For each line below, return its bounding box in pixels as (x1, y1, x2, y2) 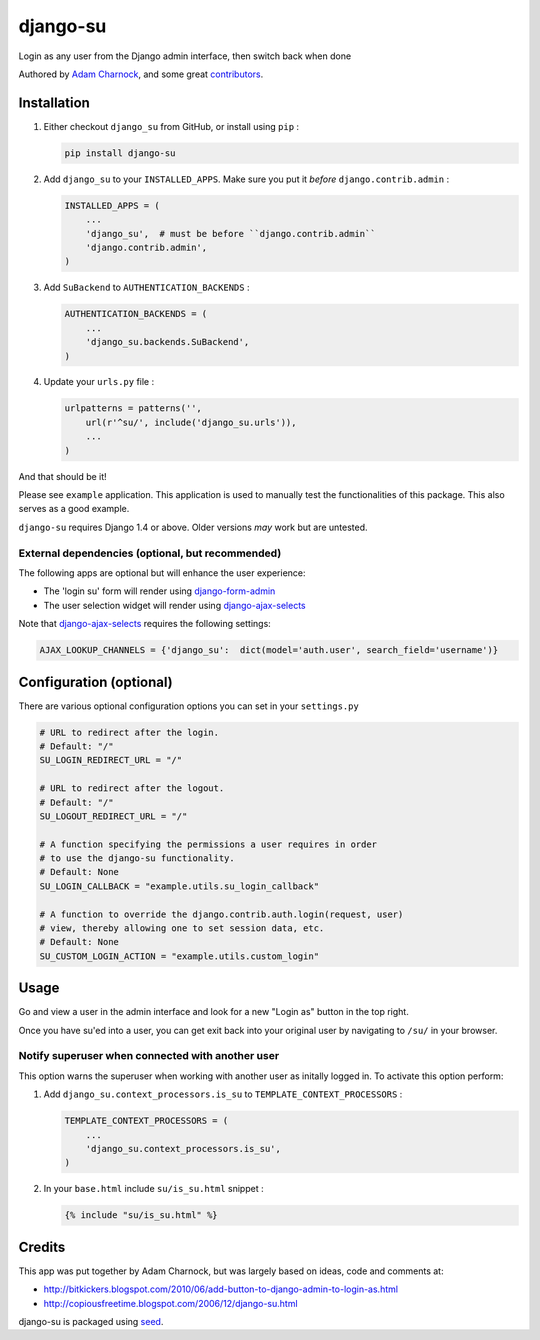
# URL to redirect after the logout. (39, 783, 225, 794)
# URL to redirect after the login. (39, 726, 220, 738)
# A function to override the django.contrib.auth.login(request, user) (39, 908, 404, 920)
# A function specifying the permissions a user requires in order (39, 838, 378, 850)
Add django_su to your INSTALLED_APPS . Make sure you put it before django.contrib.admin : (43, 173, 450, 185)
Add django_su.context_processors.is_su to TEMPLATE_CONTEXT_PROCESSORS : (43, 1088, 403, 1100)
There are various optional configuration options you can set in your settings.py (18, 700, 359, 712)
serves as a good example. (18, 503, 130, 515)
